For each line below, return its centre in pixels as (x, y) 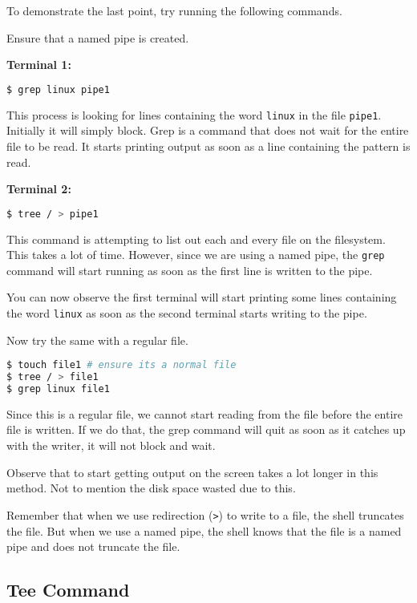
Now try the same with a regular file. (97, 340)
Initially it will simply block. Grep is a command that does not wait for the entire (208, 130)
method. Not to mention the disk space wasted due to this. (151, 488)
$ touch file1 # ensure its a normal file (121, 365)
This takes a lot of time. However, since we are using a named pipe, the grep (196, 255)
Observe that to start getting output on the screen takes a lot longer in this (192, 472)
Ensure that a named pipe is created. (98, 37)
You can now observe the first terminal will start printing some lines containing (202, 297)
